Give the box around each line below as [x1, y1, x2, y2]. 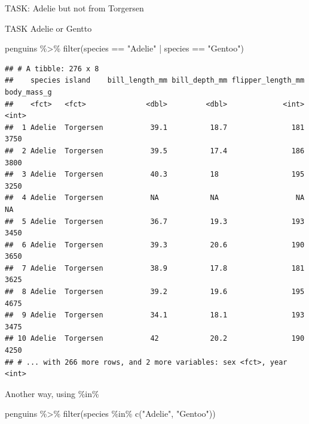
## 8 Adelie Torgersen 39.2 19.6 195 [5, 287, 305, 296]
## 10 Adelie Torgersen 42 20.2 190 [5, 334, 305, 343]
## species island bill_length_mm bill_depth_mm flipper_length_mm [5, 76, 305, 85]
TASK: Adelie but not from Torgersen [5, 2, 144, 14]
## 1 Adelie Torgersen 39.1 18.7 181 [5, 123, 305, 132]
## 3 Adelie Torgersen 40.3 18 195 [5, 170, 305, 179]
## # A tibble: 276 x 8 [5, 64, 99, 73]
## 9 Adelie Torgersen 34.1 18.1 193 [5, 311, 305, 320]
